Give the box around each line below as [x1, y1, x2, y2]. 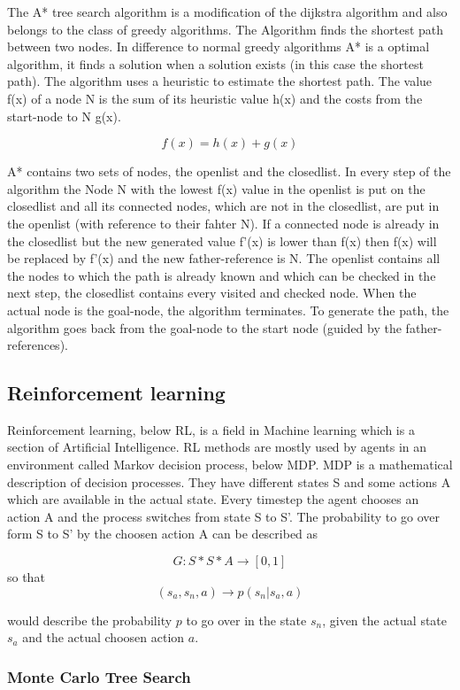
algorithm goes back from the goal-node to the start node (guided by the [7, 318, 402, 337]
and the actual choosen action [22, 628, 185, 647]
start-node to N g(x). [7, 106, 121, 125]
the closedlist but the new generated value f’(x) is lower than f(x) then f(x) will [7, 231, 437, 250]
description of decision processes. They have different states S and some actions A [7, 472, 451, 491]
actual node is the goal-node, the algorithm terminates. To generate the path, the [7, 300, 449, 319]
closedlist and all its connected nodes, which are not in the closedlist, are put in [7, 197, 440, 215]
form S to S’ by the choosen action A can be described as [7, 524, 318, 543]
